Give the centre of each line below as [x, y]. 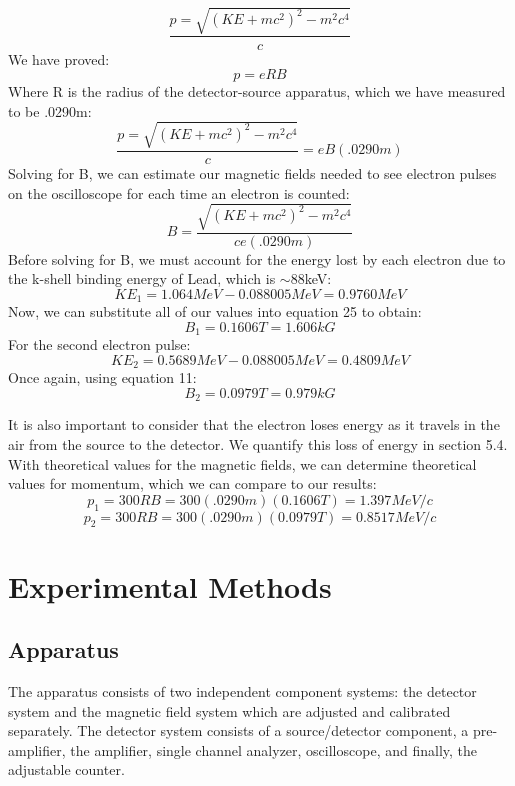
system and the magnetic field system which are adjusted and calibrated [229, 710]
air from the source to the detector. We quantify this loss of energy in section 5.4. [258, 444]
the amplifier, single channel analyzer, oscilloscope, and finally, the [273, 749]
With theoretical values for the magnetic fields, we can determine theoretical [242, 463]
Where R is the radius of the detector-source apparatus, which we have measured [257, 91]
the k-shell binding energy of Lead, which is [142, 278]
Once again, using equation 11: [102, 377]
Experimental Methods [170, 585]
